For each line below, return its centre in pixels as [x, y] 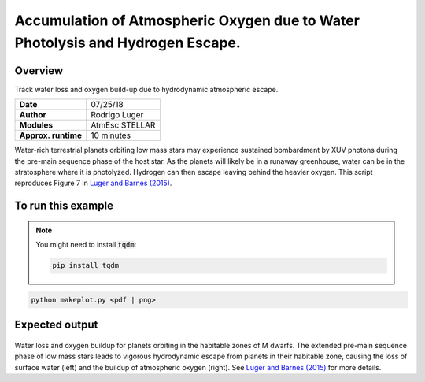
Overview [39, 70]
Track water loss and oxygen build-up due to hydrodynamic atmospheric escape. [146, 89]
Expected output [56, 325]
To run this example [64, 206]
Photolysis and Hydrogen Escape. [128, 43]
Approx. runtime [51, 135]
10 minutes [111, 135]
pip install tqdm [86, 265]
